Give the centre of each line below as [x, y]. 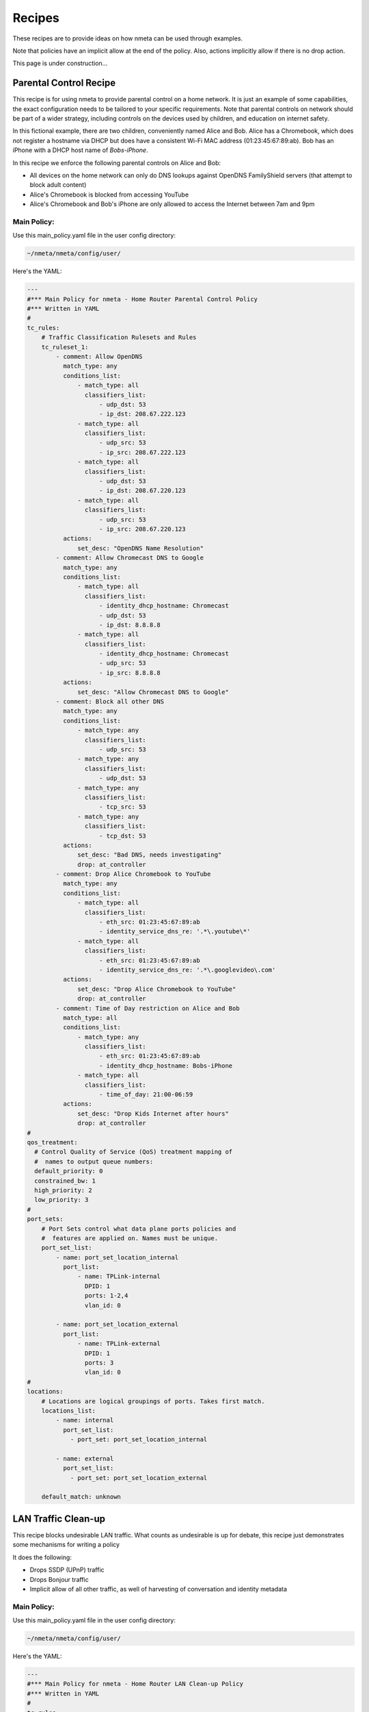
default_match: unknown [81, 1497]
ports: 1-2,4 [106, 1296]
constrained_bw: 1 [65, 1181]
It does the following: [42, 1557]
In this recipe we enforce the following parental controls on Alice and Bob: [117, 163]
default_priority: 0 [69, 1171]
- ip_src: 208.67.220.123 [142, 529]
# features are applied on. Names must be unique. [130, 1238]
